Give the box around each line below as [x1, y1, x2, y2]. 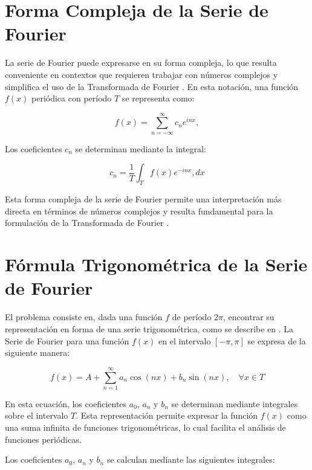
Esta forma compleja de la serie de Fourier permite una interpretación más [5, 193, 282, 205]
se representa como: [122, 92, 195, 105]
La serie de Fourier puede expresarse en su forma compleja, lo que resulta [5, 56, 277, 69]
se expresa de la [247, 334, 306, 347]
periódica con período [31, 92, 112, 105]
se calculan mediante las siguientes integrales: [106, 453, 275, 466]
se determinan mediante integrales [171, 397, 298, 410]
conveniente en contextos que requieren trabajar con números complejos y [5, 68, 278, 80]
